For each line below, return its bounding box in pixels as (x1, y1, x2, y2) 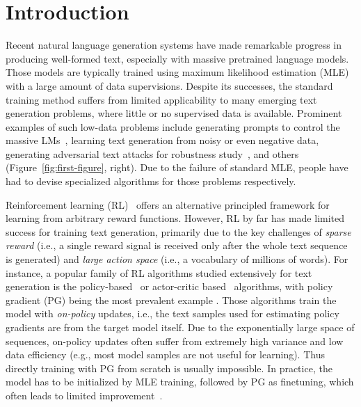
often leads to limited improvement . (6, 388, 163, 402)
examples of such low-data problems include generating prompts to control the (6, 119, 340, 134)
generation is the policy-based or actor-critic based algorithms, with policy (6, 279, 333, 294)
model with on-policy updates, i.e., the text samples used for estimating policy (6, 306, 339, 321)
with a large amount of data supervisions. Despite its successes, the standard (6, 78, 333, 93)
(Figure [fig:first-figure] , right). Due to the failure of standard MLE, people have (6, 160, 348, 175)
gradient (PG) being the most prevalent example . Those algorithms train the (6, 292, 337, 307)
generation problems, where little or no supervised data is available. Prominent (6, 106, 342, 120)
